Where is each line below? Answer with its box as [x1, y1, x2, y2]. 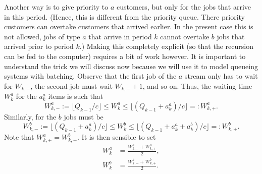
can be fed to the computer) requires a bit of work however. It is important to [4, 50, 246, 61]
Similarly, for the [4, 111, 57, 122]
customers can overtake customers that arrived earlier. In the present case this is [4, 21, 253, 32]
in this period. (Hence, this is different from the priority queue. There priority [4, 11, 245, 22]
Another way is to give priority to [4, 2, 109, 12]
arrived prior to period [4, 41, 74, 51]
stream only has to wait [184, 71, 258, 81]
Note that [4, 132, 34, 142]
